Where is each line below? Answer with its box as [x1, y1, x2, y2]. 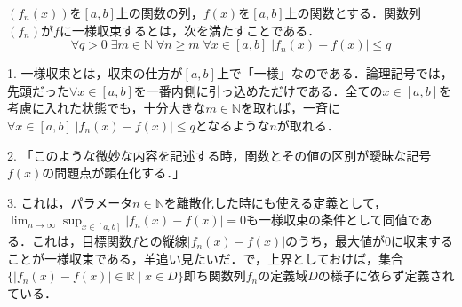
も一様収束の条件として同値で [246, 210, 420, 229]
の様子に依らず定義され [317, 266, 455, 285]
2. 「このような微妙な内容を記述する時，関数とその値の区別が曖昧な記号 [7, 146, 432, 164]
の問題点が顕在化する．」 [42, 163, 186, 182]
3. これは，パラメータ [7, 193, 133, 211]
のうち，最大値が [285, 232, 386, 250]
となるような [195, 115, 270, 134]
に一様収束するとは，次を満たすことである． [59, 20, 321, 39]
